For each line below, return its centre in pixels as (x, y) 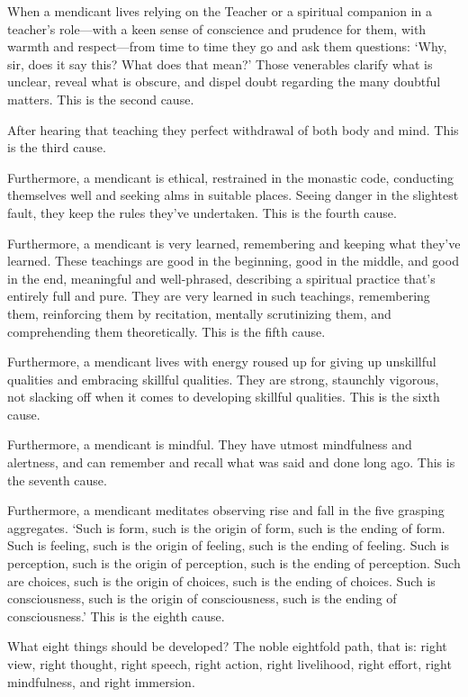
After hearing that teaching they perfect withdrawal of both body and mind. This (233, 129)
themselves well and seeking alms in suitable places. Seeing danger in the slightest (233, 195)
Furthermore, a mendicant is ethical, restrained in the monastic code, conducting (231, 177)
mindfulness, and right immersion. (101, 681)
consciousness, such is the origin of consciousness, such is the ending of (202, 598)
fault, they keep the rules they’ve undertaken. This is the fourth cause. (202, 212)
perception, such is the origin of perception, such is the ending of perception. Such (234, 563)
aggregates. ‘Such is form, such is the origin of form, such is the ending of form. (226, 527)
